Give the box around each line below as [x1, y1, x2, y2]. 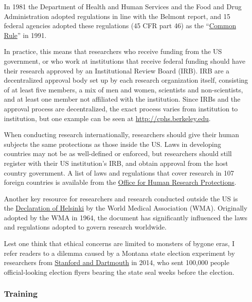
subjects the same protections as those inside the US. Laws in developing [4, 139, 221, 149]
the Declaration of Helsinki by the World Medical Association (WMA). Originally [4, 203, 248, 213]
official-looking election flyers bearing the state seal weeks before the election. [4, 266, 234, 277]
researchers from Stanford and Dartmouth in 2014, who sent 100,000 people [4, 257, 230, 267]
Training [4, 287, 38, 300]
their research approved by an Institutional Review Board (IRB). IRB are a [4, 65, 230, 75]
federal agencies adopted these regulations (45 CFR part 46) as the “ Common [4, 20, 236, 31]
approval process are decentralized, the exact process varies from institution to [4, 103, 238, 113]
